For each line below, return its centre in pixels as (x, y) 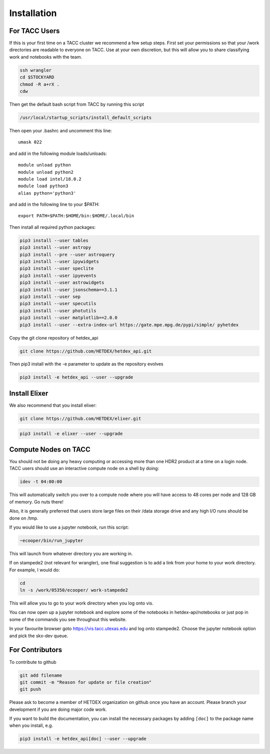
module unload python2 (46, 172)
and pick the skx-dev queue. (39, 636)
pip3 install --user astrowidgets (62, 283)
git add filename (41, 675)
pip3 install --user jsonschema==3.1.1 (68, 289)
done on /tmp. (24, 518)
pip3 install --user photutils (58, 311)
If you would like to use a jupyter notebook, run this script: (69, 527)
